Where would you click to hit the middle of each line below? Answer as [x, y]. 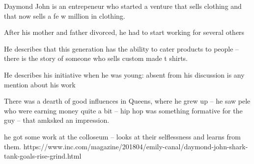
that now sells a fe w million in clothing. [65, 15]
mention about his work [40, 84]
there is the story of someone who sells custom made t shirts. [96, 58]
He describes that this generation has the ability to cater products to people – [122, 48]
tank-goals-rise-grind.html [43, 156]
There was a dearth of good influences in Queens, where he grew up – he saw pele [127, 101]
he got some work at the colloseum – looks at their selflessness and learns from [122, 136]
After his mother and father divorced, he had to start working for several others [124, 32]
